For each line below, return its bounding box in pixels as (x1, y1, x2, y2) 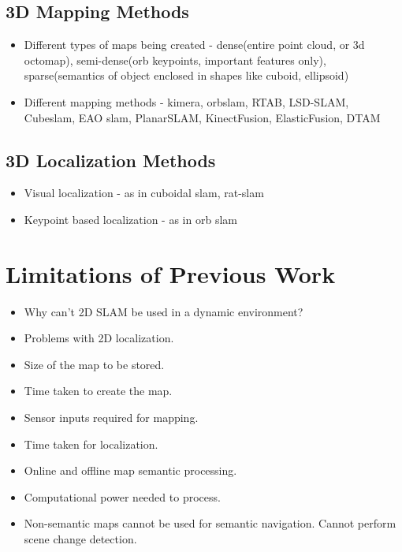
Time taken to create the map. (24, 382, 173, 399)
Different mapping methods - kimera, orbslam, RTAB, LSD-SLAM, (24, 93, 349, 110)
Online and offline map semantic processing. (24, 462, 237, 479)
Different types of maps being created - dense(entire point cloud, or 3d (24, 36, 365, 53)
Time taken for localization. (24, 435, 158, 452)
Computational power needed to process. (24, 488, 221, 505)
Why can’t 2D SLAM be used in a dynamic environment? (24, 303, 303, 319)
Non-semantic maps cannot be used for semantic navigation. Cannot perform (24, 515, 396, 531)
